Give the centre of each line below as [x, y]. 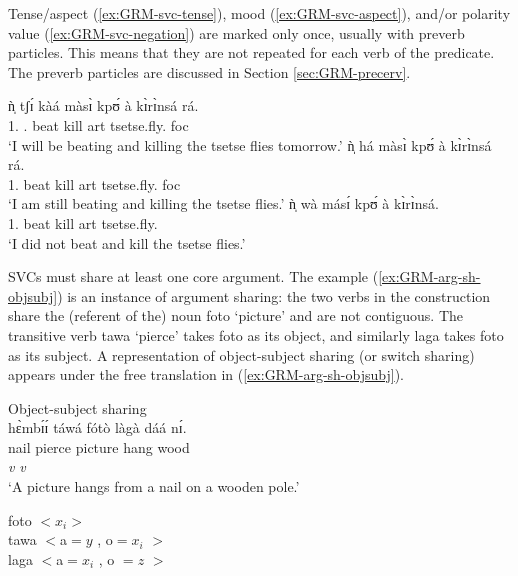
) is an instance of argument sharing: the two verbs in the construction [274, 295]
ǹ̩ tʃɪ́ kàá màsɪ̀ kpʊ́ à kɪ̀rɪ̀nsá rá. [103, 105]
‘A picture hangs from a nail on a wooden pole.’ [154, 486]
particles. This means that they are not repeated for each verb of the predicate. [251, 52]
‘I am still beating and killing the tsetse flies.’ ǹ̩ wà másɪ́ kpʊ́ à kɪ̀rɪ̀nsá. [223, 203]
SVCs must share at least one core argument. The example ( [193, 276]
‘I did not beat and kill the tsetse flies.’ [127, 242]
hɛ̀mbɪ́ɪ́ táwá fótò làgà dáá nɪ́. [97, 427]
